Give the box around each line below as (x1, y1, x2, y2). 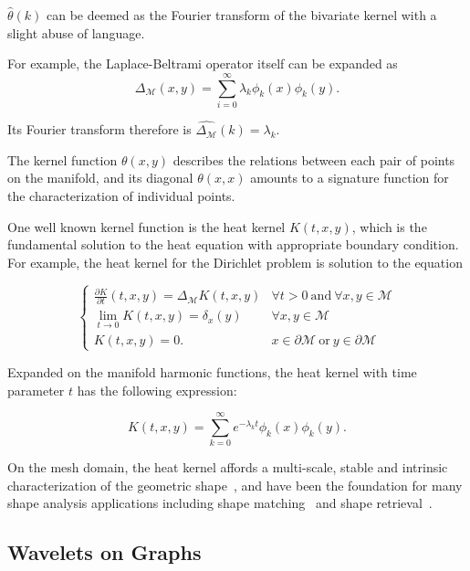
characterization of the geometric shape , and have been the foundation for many (7, 475, 463, 494)
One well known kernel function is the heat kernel (7, 217, 286, 236)
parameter (7, 380, 65, 399)
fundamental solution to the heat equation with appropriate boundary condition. (7, 235, 459, 254)
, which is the (351, 217, 427, 236)
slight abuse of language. (7, 23, 145, 42)
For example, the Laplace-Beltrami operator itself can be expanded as (7, 54, 398, 73)
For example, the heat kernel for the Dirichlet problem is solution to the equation (7, 252, 463, 271)
